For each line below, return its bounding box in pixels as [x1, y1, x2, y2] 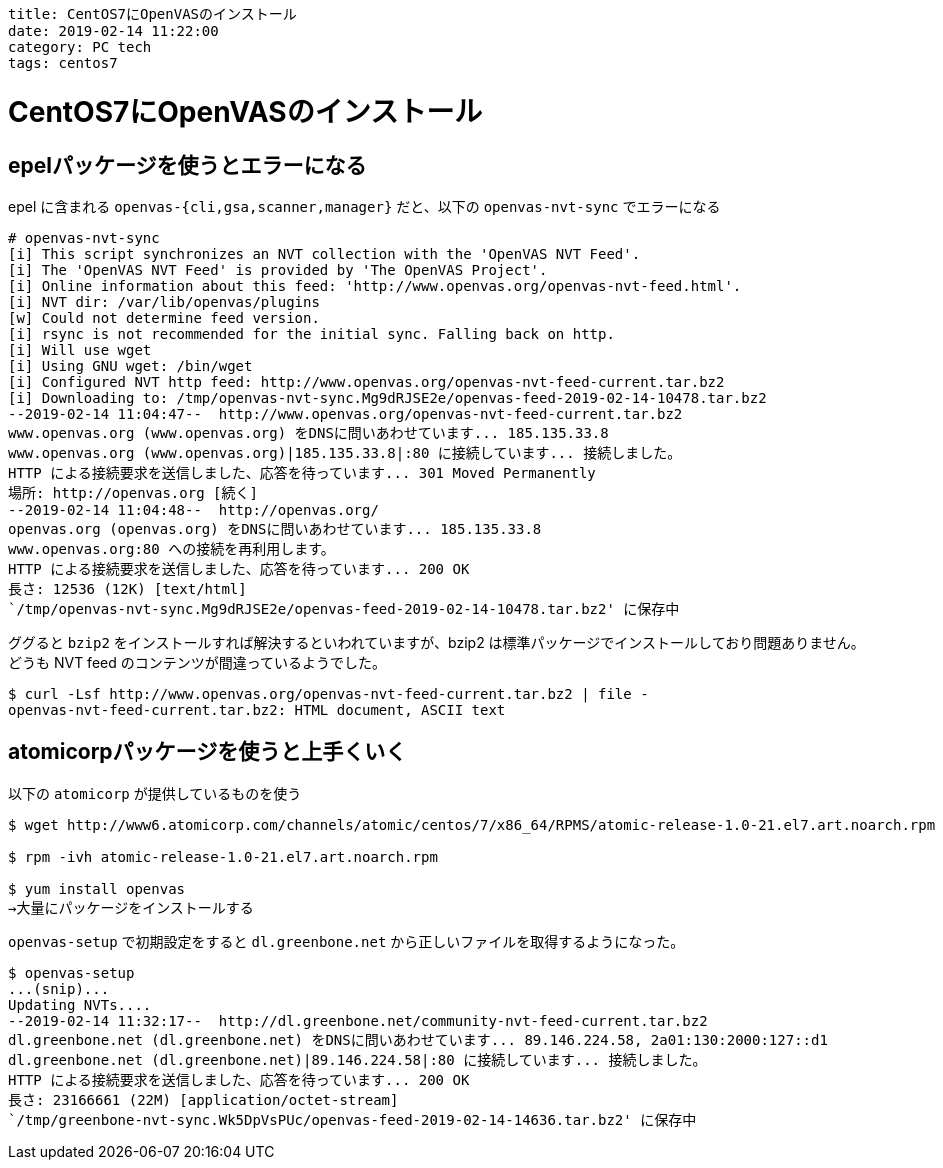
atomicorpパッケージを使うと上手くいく [8, 739, 407, 765]
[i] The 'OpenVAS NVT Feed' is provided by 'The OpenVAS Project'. [8, 261, 548, 278]
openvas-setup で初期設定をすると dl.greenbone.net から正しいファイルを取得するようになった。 [8, 932, 685, 950]
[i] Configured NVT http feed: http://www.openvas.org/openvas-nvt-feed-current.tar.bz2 [8, 373, 725, 390]
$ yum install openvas [8, 880, 186, 897]
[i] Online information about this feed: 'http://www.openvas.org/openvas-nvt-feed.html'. [8, 277, 742, 294]
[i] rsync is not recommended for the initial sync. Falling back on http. [8, 325, 615, 342]
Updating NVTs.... [8, 996, 152, 1013]
